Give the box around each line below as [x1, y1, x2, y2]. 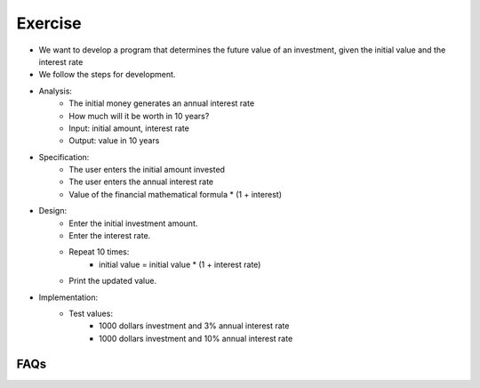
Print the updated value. [68, 276, 157, 287]
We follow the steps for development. [38, 69, 176, 80]
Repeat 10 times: [68, 247, 130, 257]
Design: [38, 206, 67, 216]
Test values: [68, 308, 113, 319]
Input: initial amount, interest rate [68, 123, 190, 133]
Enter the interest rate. [68, 230, 151, 241]
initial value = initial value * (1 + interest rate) [99, 259, 261, 270]
